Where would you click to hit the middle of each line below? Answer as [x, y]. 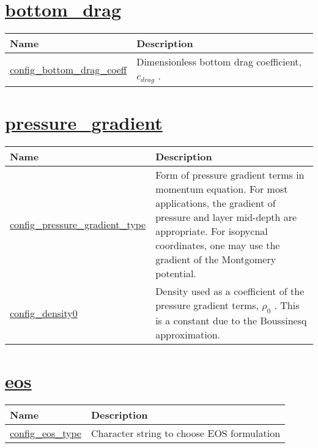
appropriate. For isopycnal [212, 231]
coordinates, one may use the [218, 245]
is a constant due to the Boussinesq [231, 321]
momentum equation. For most [222, 189]
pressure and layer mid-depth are [226, 217]
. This [287, 305]
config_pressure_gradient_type [78, 224]
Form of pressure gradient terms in [230, 175]
